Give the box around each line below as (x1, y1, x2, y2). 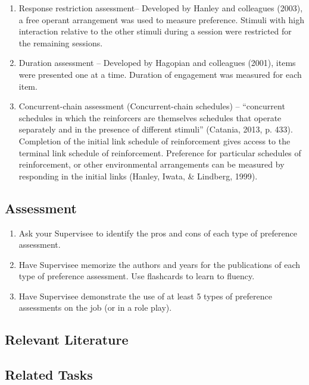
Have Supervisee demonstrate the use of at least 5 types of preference (18, 289, 272, 302)
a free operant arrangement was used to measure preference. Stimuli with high (18, 13, 305, 26)
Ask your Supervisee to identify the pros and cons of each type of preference (18, 226, 297, 239)
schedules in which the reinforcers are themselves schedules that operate (18, 111, 282, 124)
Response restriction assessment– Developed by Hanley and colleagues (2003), (18, 2, 303, 14)
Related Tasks (5, 365, 93, 384)
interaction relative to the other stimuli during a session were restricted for (18, 25, 292, 37)
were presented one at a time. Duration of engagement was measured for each (18, 68, 302, 80)
